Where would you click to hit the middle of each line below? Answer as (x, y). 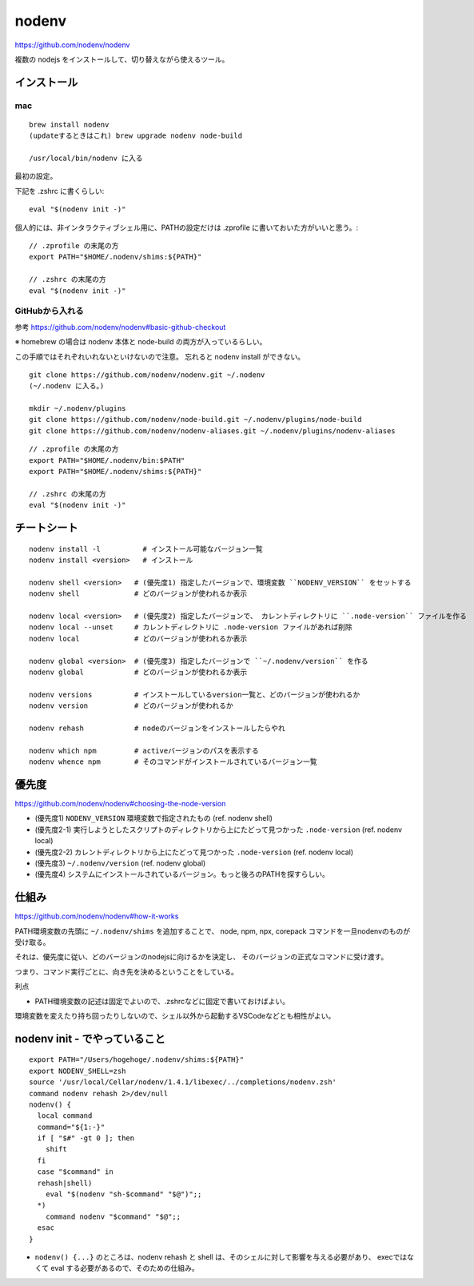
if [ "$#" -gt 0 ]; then (86, 1138)
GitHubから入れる (49, 311)
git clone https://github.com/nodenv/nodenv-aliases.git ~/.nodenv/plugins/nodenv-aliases (212, 431)
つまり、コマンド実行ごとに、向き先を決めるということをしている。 (127, 971)
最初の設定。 (36, 176)
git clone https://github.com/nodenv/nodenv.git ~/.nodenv (147, 375)
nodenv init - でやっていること (90, 1038)
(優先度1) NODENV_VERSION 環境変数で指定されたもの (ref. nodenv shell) (154, 818)
